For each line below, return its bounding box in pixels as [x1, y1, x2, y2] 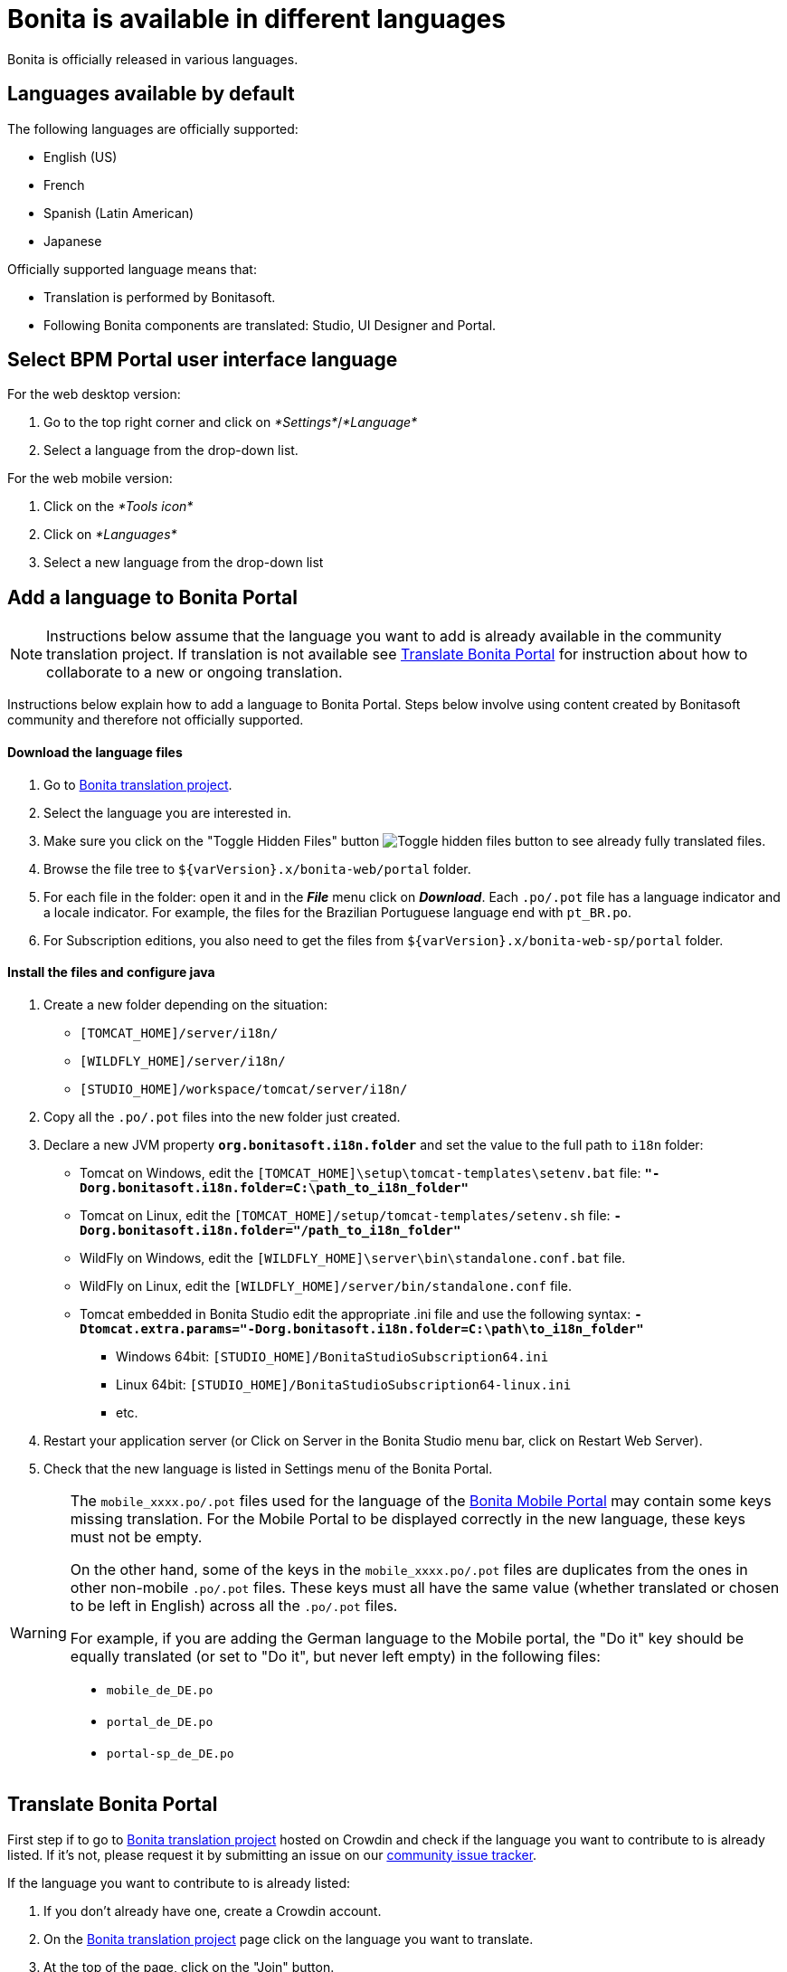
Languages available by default [7, 82, 295, 106]
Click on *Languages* [43, 526, 177, 543]
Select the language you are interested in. [43, 804, 291, 820]
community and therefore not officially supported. [7, 712, 304, 728]
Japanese [43, 232, 102, 249]
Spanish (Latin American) [43, 204, 194, 221]
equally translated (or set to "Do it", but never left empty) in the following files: [70, 1646, 601, 1665]
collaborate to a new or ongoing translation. [46, 663, 343, 682]
